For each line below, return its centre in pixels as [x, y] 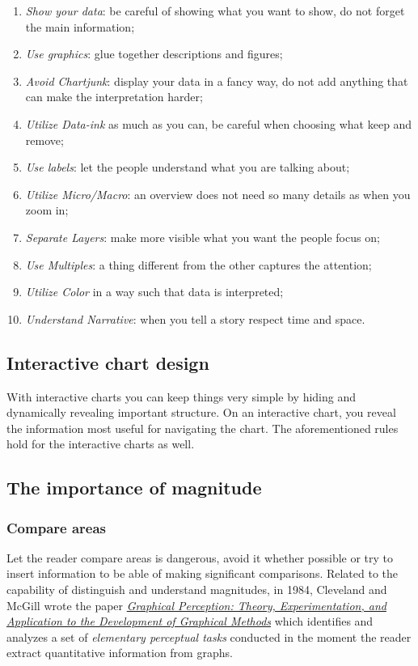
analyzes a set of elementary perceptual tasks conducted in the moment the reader [209, 636]
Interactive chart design [108, 362]
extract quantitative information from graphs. [120, 653]
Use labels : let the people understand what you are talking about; [188, 167]
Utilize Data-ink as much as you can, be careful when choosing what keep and [219, 123]
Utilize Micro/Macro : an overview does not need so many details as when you [218, 194]
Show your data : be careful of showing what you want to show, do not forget [215, 11]
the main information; [80, 26]
